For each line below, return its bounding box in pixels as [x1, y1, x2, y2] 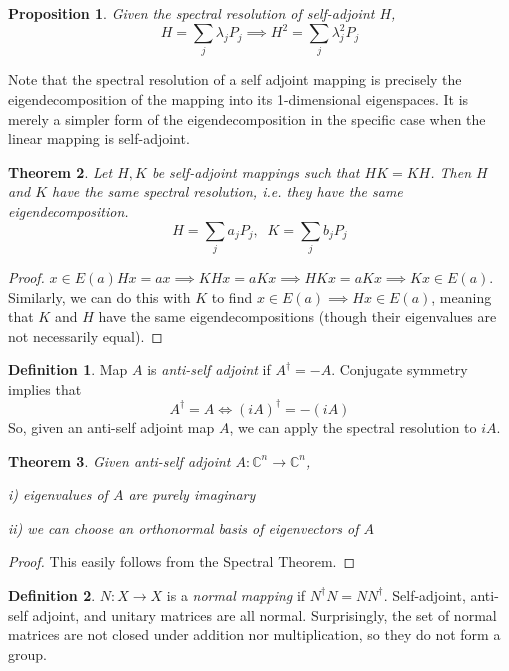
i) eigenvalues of [8, 484, 108, 505]
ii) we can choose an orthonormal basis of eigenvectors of [8, 517, 359, 538]
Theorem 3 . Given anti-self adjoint [8, 450, 231, 471]
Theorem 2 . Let [8, 161, 113, 182]
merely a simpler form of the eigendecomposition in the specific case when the [8, 108, 486, 129]
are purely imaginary [128, 484, 256, 505]
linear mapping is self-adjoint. [8, 128, 190, 149]
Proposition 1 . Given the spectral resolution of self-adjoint [8, 3, 375, 23]
